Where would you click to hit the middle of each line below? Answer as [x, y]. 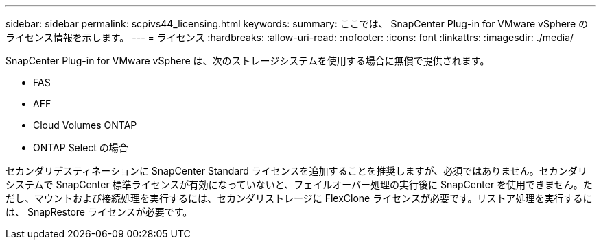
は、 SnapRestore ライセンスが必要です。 [99, 212]
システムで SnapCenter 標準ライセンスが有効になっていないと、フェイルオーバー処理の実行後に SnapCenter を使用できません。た [299, 184]
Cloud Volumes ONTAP [85, 125]
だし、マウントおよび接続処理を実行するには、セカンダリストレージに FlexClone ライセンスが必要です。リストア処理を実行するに [299, 198]
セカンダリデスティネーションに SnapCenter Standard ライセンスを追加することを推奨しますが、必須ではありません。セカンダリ [296, 171]
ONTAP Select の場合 [81, 147]
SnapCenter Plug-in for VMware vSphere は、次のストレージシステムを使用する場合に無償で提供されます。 [248, 61]
